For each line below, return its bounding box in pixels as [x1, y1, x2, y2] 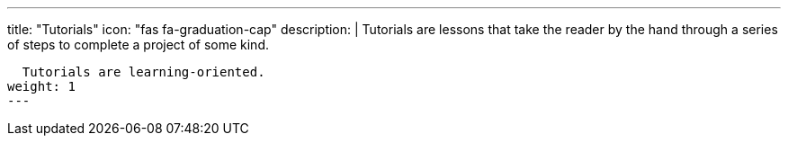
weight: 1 [7, 79, 76, 94]
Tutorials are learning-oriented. [22, 65, 265, 79]
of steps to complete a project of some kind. [7, 37, 269, 52]
